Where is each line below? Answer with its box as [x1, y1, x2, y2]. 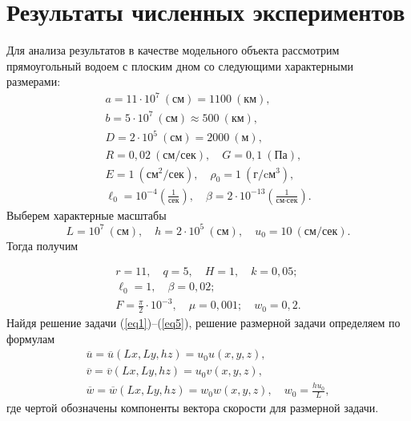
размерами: [6, 73, 61, 90]
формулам [6, 330, 55, 346]
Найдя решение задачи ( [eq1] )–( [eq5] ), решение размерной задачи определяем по [6, 314, 401, 331]
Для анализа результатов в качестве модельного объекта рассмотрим [6, 42, 340, 59]
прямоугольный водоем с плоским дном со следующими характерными [6, 57, 354, 74]
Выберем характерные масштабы [6, 206, 167, 223]
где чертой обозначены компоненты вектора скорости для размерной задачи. [6, 399, 379, 415]
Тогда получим [6, 237, 79, 253]
